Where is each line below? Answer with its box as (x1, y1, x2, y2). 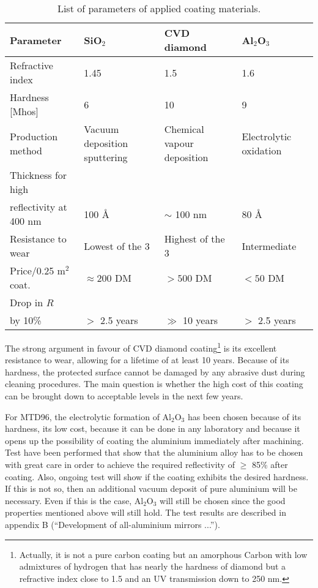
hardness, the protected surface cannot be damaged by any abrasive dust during (5, 365, 305, 378)
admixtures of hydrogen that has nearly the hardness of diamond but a (19, 560, 286, 573)
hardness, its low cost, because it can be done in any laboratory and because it (5, 422, 300, 435)
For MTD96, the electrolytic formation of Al (5, 410, 171, 423)
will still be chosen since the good (160, 494, 286, 507)
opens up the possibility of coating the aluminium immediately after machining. (5, 434, 304, 447)
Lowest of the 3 (84, 238, 150, 253)
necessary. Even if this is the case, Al (5, 494, 144, 507)
